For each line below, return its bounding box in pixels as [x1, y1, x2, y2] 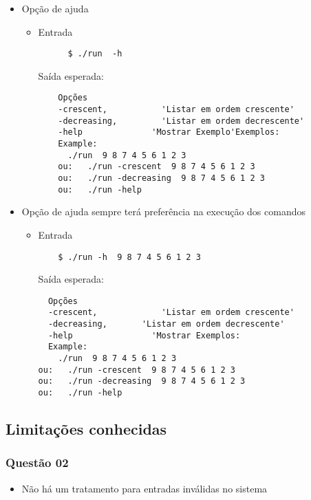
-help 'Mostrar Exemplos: [47, 330, 241, 340]
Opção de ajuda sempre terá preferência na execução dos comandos [21, 204, 305, 219]
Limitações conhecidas [6, 418, 167, 439]
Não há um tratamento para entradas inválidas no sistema [21, 481, 268, 495]
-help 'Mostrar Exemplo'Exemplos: [58, 127, 280, 138]
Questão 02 [6, 454, 69, 471]
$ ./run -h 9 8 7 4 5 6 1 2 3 [58, 252, 201, 262]
